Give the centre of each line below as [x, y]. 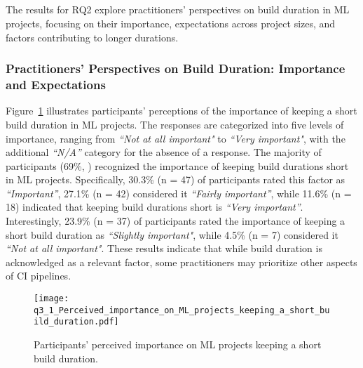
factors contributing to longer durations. [92, 37]
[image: [52, 299]
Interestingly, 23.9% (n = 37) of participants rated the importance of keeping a [176, 221]
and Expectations [56, 85]
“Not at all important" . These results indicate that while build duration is [164, 248]
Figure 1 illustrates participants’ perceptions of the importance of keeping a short [181, 111]
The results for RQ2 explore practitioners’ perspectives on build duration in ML [178, 9]
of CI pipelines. [39, 276]
